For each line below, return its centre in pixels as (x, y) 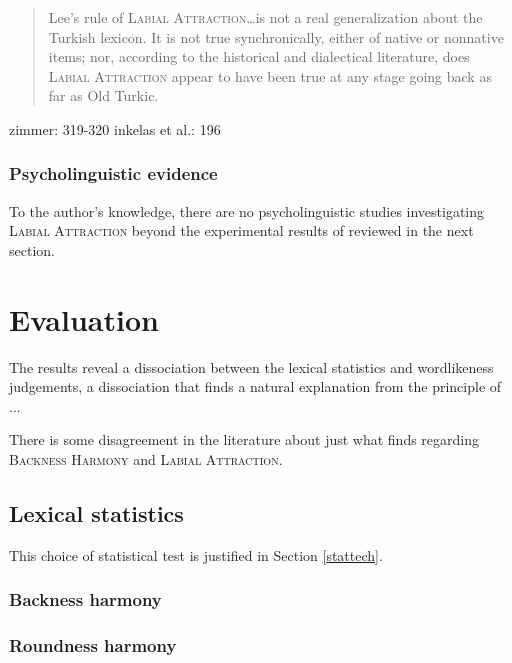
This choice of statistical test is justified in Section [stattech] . (196, 554)
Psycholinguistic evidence (113, 173)
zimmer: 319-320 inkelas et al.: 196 (115, 128)
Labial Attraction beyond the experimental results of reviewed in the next (241, 230)
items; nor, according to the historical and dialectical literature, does (259, 56)
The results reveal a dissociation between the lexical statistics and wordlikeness (251, 366)
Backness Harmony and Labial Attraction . (146, 459)
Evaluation (84, 318)
